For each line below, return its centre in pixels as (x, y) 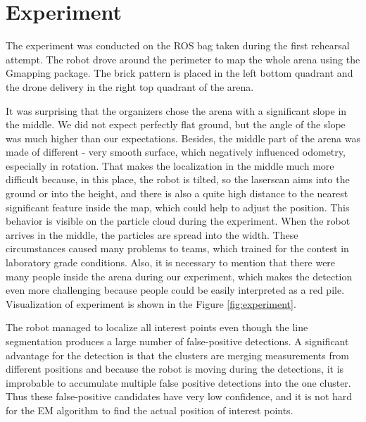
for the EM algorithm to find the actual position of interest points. (150, 410)
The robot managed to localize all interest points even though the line (157, 327)
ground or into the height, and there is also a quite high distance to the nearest (177, 193)
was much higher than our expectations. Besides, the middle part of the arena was (183, 138)
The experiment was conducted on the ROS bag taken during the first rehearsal (178, 45)
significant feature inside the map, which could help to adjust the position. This (178, 207)
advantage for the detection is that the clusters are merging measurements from (177, 355)
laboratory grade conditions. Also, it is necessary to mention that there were (171, 262)
